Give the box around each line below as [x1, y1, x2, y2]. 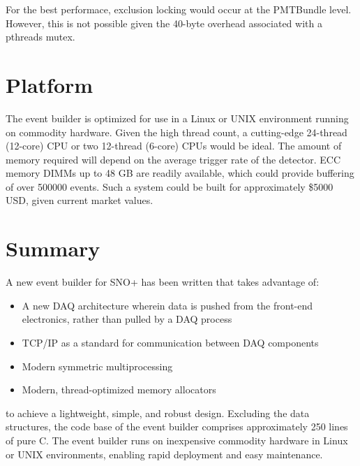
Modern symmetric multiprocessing [22, 358, 173, 373]
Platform [6, 70, 93, 99]
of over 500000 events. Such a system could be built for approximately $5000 [6, 179, 333, 194]
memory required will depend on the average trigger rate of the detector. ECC [6, 152, 340, 166]
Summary [6, 234, 100, 263]
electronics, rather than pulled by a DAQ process [22, 312, 232, 326]
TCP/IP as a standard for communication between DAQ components [22, 335, 319, 349]
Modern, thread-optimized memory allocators [22, 382, 216, 397]
